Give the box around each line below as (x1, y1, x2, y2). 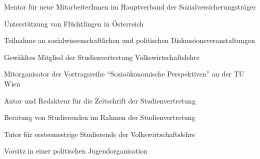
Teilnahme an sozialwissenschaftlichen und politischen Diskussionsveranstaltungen (4, 35, 255, 45)
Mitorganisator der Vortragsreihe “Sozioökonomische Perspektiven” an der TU (4, 68, 244, 79)
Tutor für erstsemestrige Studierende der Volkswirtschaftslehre (4, 128, 195, 139)
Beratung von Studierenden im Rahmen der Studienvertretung (4, 112, 195, 122)
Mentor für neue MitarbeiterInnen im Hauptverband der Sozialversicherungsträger (4, 1, 256, 11)
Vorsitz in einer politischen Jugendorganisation (4, 145, 147, 156)
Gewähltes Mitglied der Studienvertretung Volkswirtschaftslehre (4, 51, 200, 62)
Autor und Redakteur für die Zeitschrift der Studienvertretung (4, 95, 195, 105)
